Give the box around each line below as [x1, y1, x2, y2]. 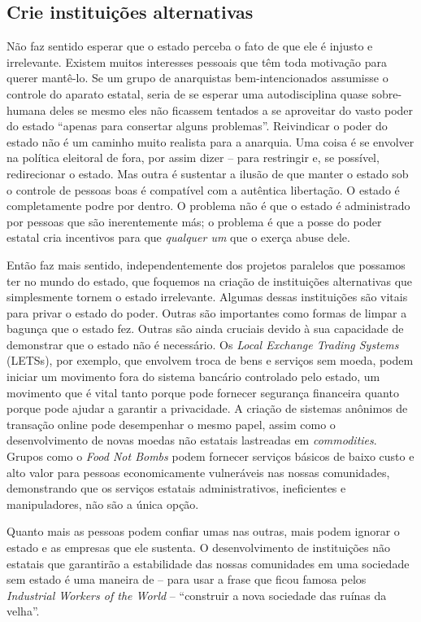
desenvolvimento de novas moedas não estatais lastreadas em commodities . [7, 431, 377, 449]
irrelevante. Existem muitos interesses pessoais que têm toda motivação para [7, 53, 387, 70]
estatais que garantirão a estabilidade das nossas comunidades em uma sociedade [7, 554, 410, 572]
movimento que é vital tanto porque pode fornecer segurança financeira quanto [7, 383, 399, 401]
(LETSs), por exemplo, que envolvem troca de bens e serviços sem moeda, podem [7, 352, 414, 369]
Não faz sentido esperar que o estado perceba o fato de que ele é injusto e [7, 37, 373, 55]
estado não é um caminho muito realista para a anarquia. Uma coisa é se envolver [7, 133, 414, 150]
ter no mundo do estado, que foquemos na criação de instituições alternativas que [7, 272, 413, 289]
